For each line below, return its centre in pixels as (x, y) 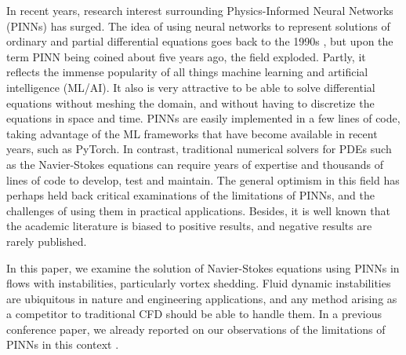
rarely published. (47, 241)
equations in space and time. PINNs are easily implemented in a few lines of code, (203, 118)
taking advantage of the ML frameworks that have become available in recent (192, 133)
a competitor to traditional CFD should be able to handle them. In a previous (194, 314)
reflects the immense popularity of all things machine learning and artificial (187, 72)
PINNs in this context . (63, 344)
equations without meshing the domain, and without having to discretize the (190, 102)
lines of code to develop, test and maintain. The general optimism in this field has (203, 179)
